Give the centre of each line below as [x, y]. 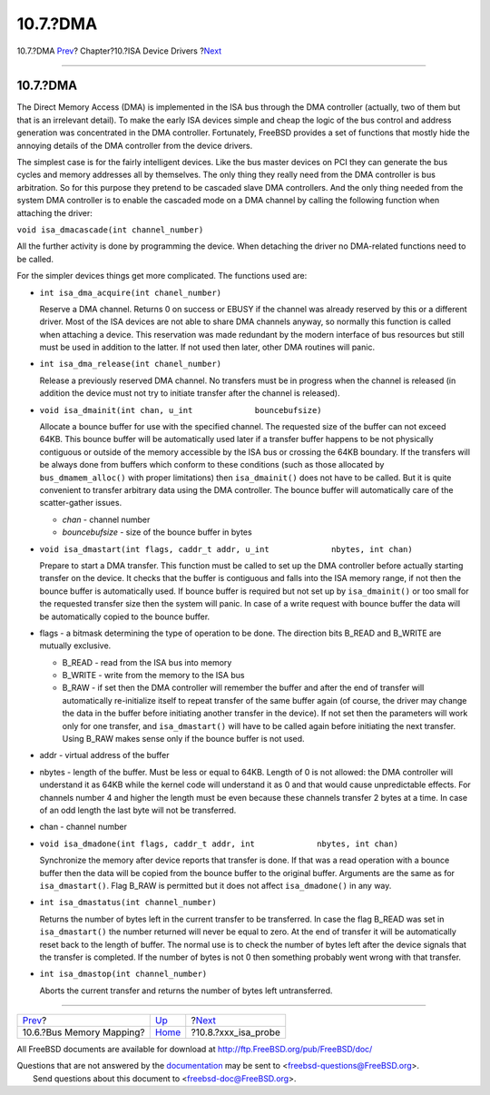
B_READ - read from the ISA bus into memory [147, 662]
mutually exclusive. [75, 646]
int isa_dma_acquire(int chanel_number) [131, 292]
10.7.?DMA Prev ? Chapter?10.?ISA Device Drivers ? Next [119, 51]
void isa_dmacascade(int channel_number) [110, 230]
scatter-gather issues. [81, 503]
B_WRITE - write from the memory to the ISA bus [153, 676]
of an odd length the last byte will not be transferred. [138, 810]
